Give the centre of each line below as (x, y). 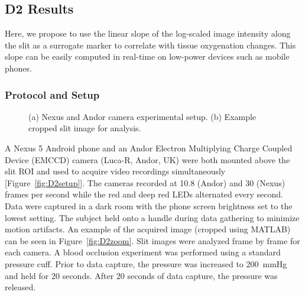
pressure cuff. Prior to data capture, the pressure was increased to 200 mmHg (146, 263)
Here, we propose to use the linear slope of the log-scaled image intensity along (148, 33)
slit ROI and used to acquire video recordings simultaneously (115, 171)
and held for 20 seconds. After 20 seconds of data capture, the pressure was (141, 275)
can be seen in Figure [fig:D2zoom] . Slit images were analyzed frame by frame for (152, 240)
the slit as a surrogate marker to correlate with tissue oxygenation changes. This (150, 45)
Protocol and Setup (52, 94)
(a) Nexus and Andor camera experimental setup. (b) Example (142, 116)
